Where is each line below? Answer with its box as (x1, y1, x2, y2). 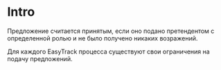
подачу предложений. (7, 54, 73, 62)
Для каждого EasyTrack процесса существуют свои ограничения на (7, 47, 210, 56)
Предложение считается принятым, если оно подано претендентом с (7, 27, 215, 35)
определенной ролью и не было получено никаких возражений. (7, 34, 198, 42)
